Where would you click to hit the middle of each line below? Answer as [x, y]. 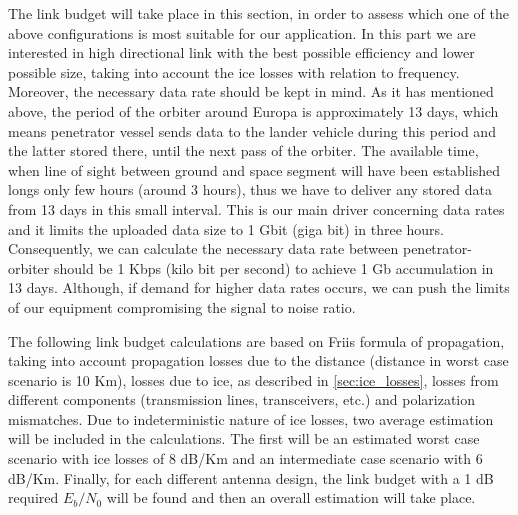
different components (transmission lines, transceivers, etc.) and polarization [242, 399]
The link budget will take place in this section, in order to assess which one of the [259, 13]
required [33, 497]
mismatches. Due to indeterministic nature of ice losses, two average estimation [251, 418]
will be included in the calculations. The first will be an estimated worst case [244, 438]
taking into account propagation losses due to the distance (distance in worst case [258, 360]
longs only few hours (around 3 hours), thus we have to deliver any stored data [250, 189]
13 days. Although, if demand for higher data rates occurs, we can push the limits [259, 287]
